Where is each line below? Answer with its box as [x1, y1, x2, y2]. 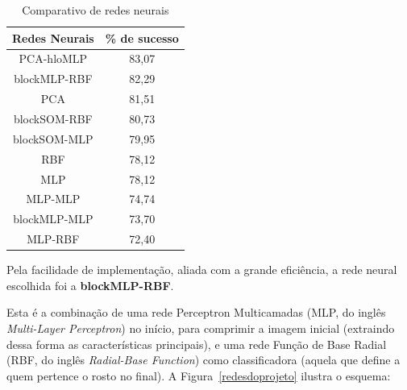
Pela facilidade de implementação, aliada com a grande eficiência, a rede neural [6, 261, 397, 278]
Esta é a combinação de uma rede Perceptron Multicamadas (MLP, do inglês [6, 304, 386, 321]
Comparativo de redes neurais [22, 2, 169, 18]
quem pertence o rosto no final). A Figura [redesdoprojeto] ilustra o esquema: [6, 367, 391, 384]
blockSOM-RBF [13, 110, 93, 127]
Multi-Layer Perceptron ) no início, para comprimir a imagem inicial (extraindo [6, 319, 395, 336]
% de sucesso [105, 29, 179, 46]
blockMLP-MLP [13, 210, 93, 227]
